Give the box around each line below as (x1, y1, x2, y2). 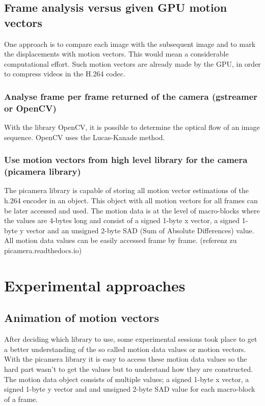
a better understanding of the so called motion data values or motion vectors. (4, 343, 246, 354)
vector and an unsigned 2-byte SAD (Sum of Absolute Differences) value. (26, 225, 254, 235)
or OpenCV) (4, 101, 57, 114)
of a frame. (4, 393, 38, 404)
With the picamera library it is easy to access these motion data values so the (4, 354, 247, 364)
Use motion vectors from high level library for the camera (4, 153, 248, 166)
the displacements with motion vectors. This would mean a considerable (4, 48, 229, 59)
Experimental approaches (4, 275, 185, 295)
